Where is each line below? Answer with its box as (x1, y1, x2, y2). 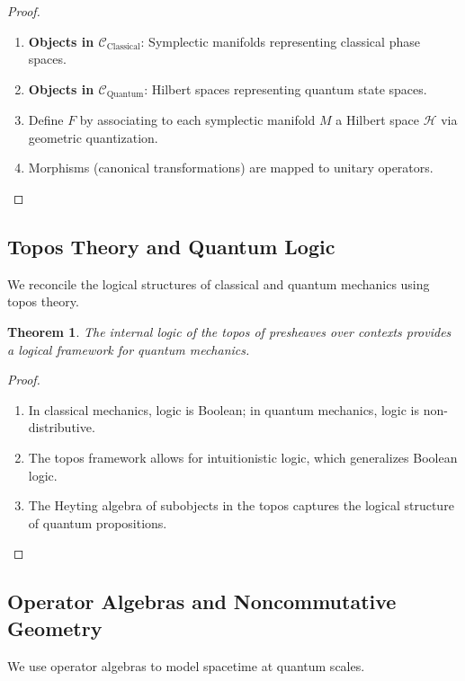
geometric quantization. (28, 128, 158, 146)
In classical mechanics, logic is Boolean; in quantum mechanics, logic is (28, 400, 420, 419)
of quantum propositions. (28, 513, 167, 532)
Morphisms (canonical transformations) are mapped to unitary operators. (28, 158, 434, 177)
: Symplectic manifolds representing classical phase (140, 31, 420, 50)
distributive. (28, 418, 95, 437)
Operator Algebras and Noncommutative (7, 588, 397, 615)
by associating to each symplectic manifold (79, 111, 316, 129)
